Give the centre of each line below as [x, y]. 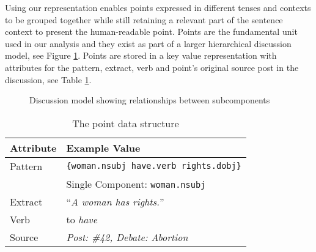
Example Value [103, 147]
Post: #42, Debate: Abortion [127, 237]
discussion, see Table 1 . [48, 79]
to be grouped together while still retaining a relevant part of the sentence [144, 19]
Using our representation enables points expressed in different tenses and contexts [158, 7]
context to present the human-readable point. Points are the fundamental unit [151, 31]
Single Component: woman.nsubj [136, 183]
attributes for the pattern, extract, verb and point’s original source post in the [152, 67]
